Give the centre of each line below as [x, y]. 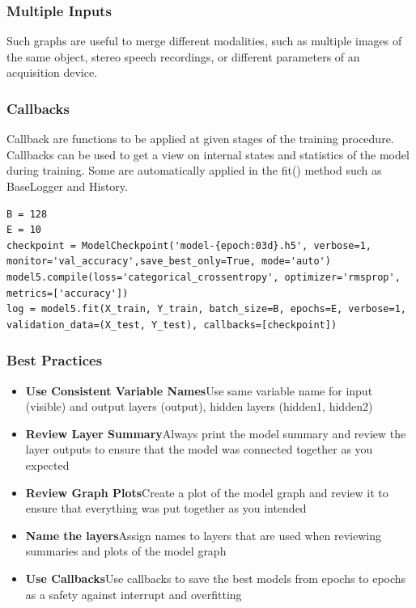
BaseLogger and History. [67, 186]
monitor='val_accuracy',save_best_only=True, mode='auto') [169, 262]
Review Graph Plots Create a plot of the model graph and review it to [207, 492]
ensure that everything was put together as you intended [166, 508]
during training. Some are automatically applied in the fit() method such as [194, 170]
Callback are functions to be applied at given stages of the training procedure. [200, 139]
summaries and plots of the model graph [126, 551]
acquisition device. [52, 72]
